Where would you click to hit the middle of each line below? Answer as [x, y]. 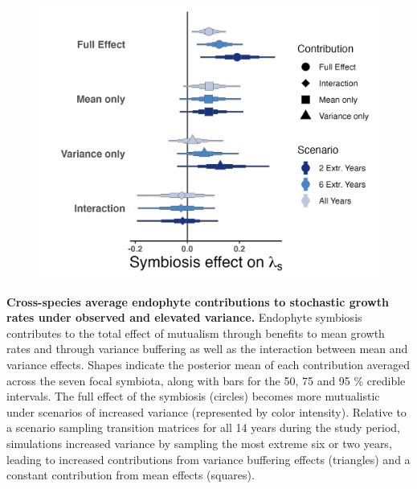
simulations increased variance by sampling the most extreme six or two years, [199, 444]
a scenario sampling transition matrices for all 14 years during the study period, [203, 427]
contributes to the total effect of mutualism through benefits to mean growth [196, 333]
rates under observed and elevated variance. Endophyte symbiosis [184, 317]
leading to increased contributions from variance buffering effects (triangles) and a [208, 459]
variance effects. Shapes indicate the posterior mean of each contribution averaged [208, 365]
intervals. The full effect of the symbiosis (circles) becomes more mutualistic [193, 396]
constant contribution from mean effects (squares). [131, 475]
